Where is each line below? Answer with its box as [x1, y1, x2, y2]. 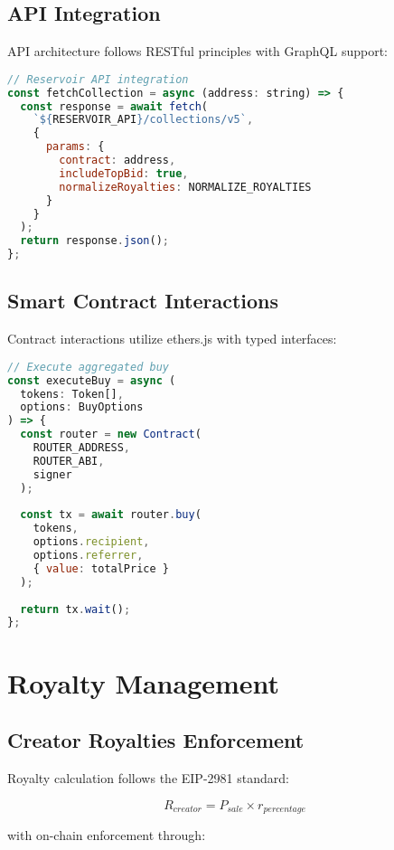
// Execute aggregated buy [7, 360, 169, 373]
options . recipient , [33, 535, 150, 549]
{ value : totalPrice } [33, 562, 169, 575]
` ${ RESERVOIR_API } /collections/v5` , [33, 113, 254, 127]
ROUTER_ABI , [33, 454, 105, 467]
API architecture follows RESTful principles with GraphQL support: [7, 42, 388, 61]
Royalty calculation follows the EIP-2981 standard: [7, 768, 289, 787]
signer [33, 467, 72, 481]
